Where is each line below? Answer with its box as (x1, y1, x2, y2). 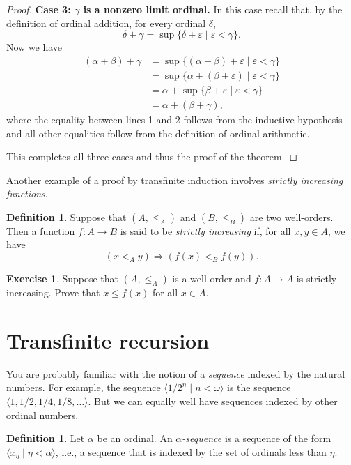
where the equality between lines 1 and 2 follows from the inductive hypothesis (6, 112, 343, 126)
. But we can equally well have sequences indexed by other (88, 393, 338, 408)
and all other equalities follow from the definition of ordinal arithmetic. (6, 125, 310, 140)
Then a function (6, 223, 75, 238)
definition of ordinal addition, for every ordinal (6, 15, 206, 30)
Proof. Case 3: (6, 2, 71, 16)
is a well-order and (172, 271, 251, 286)
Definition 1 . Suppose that (6, 209, 127, 224)
